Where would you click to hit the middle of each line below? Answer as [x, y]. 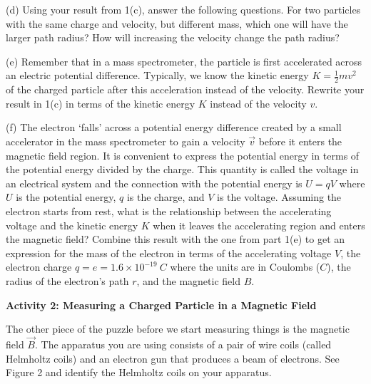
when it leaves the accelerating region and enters [259, 225]
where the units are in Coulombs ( [245, 267]
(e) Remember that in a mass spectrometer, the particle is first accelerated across [184, 61]
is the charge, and [166, 197]
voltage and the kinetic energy [72, 225]
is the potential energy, [66, 197]
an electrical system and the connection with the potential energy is [154, 183]
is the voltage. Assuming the [279, 197]
